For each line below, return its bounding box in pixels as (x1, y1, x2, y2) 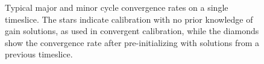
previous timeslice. (5, 48, 73, 60)
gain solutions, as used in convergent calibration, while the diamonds (5, 25, 259, 37)
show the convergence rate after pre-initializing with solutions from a (5, 36, 259, 48)
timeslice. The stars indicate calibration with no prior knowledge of (5, 13, 253, 25)
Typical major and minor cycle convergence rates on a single (5, 1, 228, 13)
